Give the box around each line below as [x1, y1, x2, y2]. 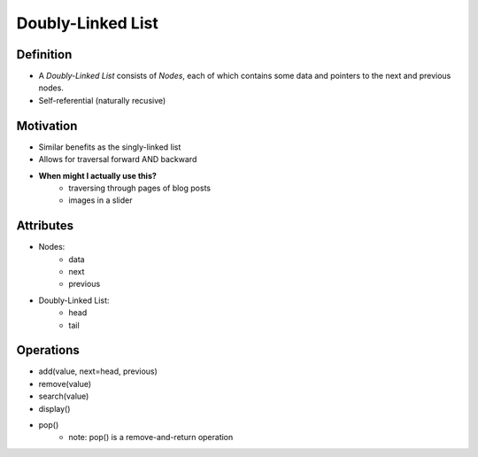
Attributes [16, 218, 74, 234]
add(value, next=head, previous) [38, 366, 158, 376]
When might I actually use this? [38, 170, 157, 181]
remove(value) [38, 378, 92, 389]
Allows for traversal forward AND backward [38, 154, 197, 165]
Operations [16, 343, 80, 358]
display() [38, 403, 71, 414]
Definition [16, 47, 73, 62]
